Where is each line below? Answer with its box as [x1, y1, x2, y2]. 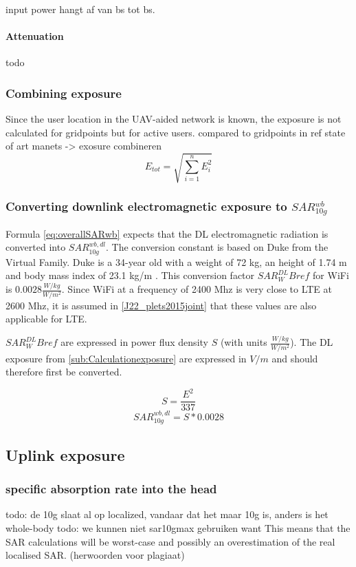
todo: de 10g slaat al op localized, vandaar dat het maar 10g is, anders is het [5, 507, 329, 522]
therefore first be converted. [5, 364, 122, 379]
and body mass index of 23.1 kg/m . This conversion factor [5, 268, 255, 282]
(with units [220, 335, 267, 349]
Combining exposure [5, 84, 122, 101]
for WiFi [313, 268, 349, 282]
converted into [5, 240, 66, 254]
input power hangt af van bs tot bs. [5, 2, 155, 16]
